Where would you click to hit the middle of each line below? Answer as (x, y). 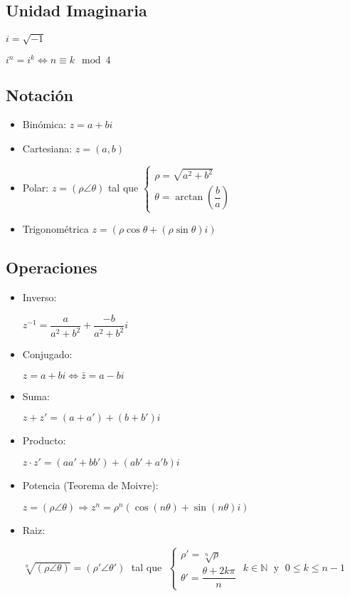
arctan (189, 198)
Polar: (36, 188)
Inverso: (39, 297)
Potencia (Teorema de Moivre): (90, 485)
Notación (40, 94)
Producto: (44, 440)
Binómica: (44, 124)
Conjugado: (47, 354)
